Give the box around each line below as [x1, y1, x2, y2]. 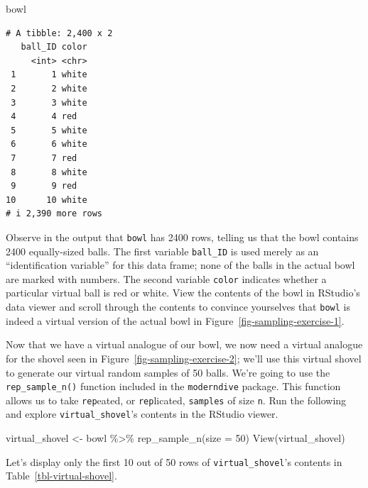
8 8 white [11, 167, 87, 177]
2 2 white [11, 83, 87, 94]
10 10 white [6, 194, 87, 205]
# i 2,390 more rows [6, 209, 103, 219]
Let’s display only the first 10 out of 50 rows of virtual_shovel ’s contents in [6, 454, 342, 469]
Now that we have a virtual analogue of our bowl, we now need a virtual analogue [6, 337, 363, 352]
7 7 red [11, 152, 77, 163]
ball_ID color [21, 42, 87, 52]
